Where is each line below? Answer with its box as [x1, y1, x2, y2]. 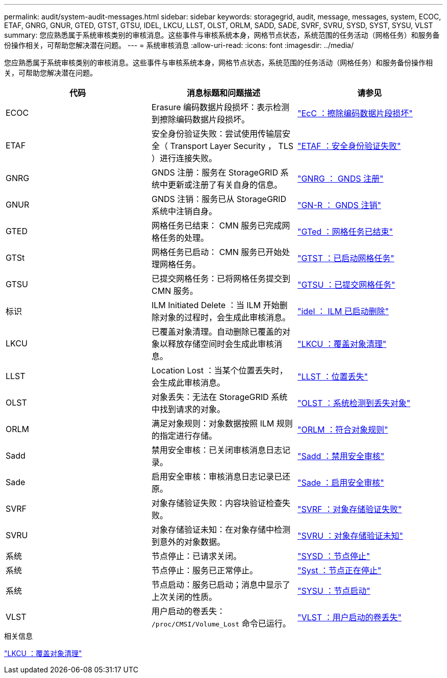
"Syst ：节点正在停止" [297, 565, 382, 575]
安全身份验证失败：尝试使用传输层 [151, 129, 282, 139]
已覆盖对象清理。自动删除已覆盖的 [151, 327, 282, 337]
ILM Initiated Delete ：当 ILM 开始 [151, 300, 280, 310]
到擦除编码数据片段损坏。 [151, 114, 250, 124]
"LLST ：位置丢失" [297, 371, 368, 382]
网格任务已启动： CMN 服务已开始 [151, 247, 282, 257]
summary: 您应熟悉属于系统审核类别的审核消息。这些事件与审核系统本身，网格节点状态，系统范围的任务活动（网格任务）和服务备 [4, 31, 440, 39]
